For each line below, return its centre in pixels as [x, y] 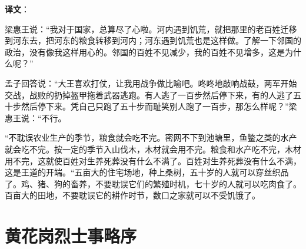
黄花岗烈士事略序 [71, 236]
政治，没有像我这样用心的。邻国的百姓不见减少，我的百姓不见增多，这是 [145, 52]
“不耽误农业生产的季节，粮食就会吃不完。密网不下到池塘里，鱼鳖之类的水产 [151, 137]
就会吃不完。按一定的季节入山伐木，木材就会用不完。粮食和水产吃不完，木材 [153, 149]
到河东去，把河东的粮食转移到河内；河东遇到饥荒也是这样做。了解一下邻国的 [153, 40]
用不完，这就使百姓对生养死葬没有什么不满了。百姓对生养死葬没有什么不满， [153, 160]
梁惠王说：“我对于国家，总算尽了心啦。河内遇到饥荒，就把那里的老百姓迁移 [151, 29]
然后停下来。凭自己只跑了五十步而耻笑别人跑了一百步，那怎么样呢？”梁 [159, 106]
